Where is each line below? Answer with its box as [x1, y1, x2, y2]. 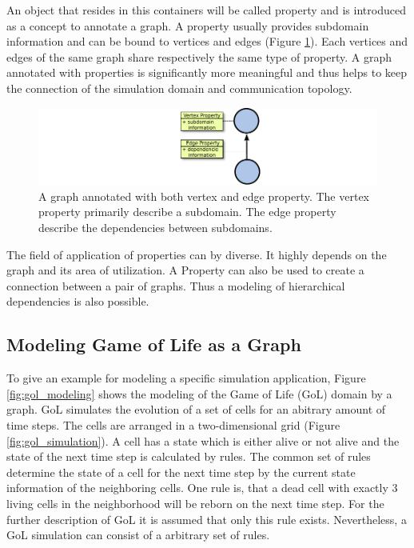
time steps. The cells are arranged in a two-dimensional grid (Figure [6, 416, 340, 433]
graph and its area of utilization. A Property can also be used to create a [6, 262, 364, 278]
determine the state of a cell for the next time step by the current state [6, 463, 356, 480]
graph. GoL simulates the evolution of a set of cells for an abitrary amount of [6, 401, 386, 418]
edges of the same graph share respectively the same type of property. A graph [6, 48, 392, 65]
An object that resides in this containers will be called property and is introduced [6, 2, 406, 18]
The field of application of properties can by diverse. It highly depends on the [6, 246, 387, 262]
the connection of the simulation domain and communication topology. [6, 79, 352, 96]
